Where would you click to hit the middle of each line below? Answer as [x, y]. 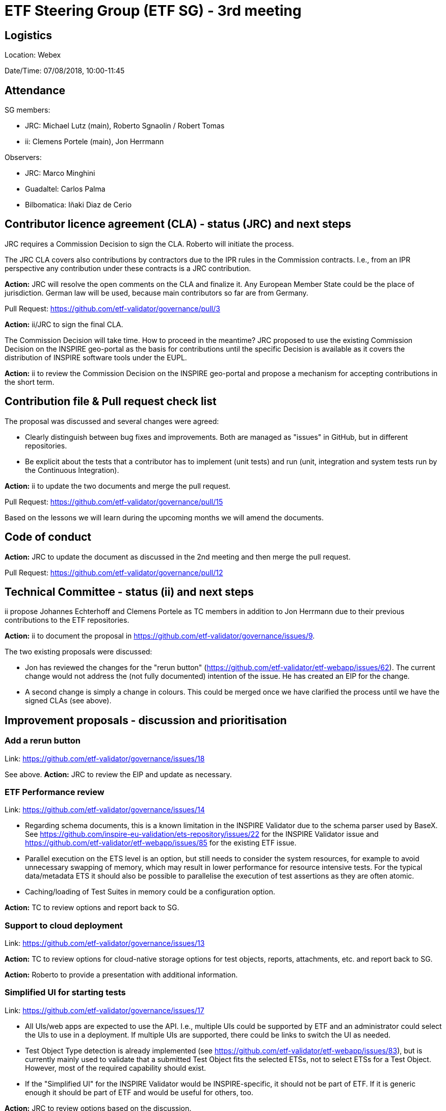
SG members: [28, 110]
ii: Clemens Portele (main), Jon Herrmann [95, 142]
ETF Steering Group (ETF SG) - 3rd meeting [153, 11]
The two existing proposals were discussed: [78, 652]
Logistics [28, 35]
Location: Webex [33, 55]
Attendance [35, 90]
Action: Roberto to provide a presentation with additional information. [121, 975]
